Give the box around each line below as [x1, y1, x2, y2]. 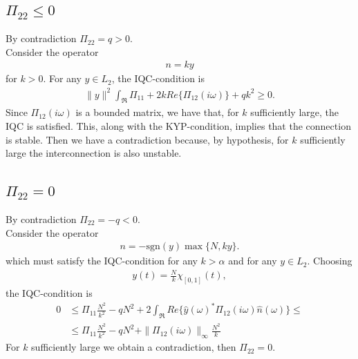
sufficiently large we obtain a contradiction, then [31, 340, 236, 354]
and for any [228, 253, 277, 268]
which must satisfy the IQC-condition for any [6, 253, 198, 268]
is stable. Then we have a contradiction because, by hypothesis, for [6, 132, 289, 146]
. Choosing [307, 253, 352, 268]
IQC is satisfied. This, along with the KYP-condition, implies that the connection [6, 118, 351, 133]
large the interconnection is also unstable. [6, 146, 182, 160]
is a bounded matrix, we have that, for [75, 105, 239, 119]
